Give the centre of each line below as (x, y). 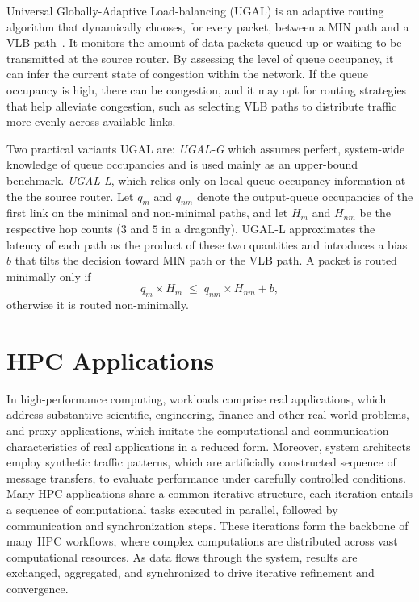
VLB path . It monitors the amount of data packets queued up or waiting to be (204, 42)
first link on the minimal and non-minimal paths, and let (147, 213)
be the (375, 213)
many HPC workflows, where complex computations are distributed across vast (202, 541)
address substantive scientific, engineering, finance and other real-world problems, (208, 414)
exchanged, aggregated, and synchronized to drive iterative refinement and (191, 573)
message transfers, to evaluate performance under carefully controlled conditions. (206, 477)
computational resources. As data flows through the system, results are (182, 556)
